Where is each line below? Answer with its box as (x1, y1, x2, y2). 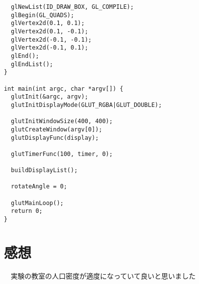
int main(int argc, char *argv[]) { (4, 85, 124, 92)
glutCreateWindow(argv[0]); (11, 126, 102, 133)
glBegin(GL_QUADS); (11, 11, 75, 19)
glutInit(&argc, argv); (11, 93, 88, 101)
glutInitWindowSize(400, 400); (11, 118, 113, 125)
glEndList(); (11, 60, 53, 68)
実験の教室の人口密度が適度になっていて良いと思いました (10, 270, 196, 281)
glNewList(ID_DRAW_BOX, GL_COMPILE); (11, 3, 134, 10)
